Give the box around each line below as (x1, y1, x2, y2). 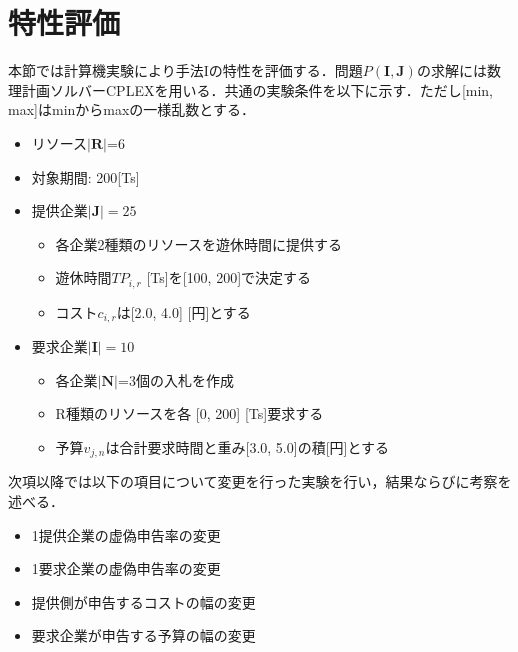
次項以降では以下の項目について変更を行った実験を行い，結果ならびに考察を (8, 471, 512, 492)
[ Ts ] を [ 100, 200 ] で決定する (146, 267, 312, 288)
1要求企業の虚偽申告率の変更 (31, 558, 221, 579)
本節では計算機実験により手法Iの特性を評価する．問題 (8, 60, 363, 81)
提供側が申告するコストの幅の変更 (31, 591, 256, 612)
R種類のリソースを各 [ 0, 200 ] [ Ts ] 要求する (55, 403, 324, 424)
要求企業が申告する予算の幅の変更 (31, 625, 256, 646)
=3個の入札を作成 (117, 369, 234, 390)
